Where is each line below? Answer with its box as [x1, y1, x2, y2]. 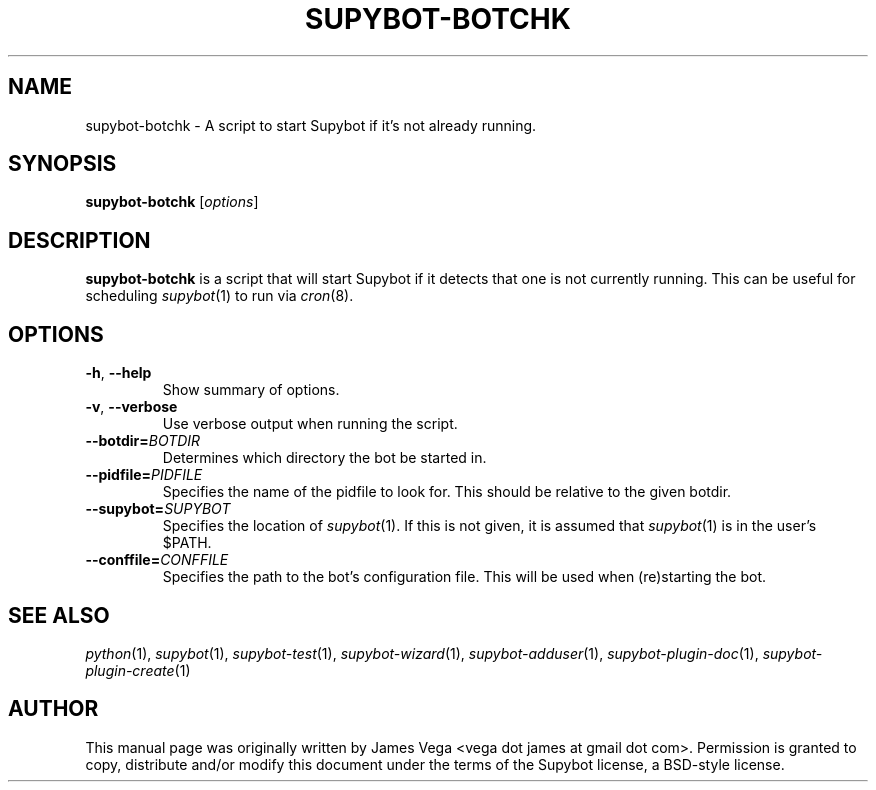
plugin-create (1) [85, 661, 191, 679]
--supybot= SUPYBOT [85, 500, 231, 518]
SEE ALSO [8, 602, 110, 628]
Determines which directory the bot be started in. [162, 449, 487, 467]
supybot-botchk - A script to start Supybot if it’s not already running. [85, 116, 537, 134]
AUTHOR [8, 696, 99, 722]
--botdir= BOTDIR [85, 432, 201, 450]
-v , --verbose [85, 398, 178, 416]
